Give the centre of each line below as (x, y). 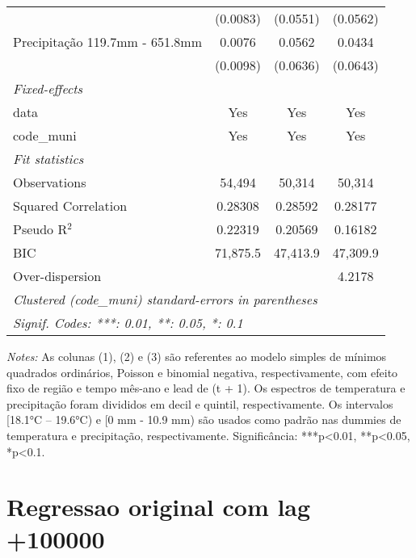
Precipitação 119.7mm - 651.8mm (108, 42)
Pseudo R (40, 229)
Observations (50, 182)
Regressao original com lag (159, 507)
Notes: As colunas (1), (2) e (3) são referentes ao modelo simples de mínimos (197, 356)
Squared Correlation (70, 206)
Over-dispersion (57, 276)
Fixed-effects (48, 88)
